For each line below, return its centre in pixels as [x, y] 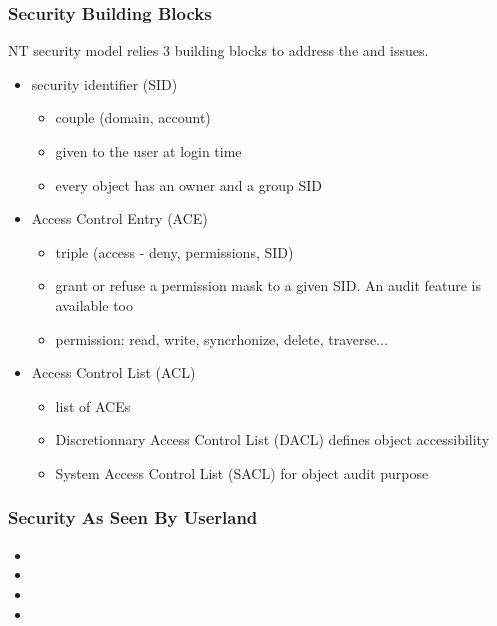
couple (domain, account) [133, 117]
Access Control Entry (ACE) [119, 218]
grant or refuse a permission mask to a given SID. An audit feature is [268, 285]
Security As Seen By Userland [133, 517]
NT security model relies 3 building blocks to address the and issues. [218, 50]
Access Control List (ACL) [113, 372]
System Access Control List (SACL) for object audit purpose [242, 472]
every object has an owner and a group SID [188, 184]
